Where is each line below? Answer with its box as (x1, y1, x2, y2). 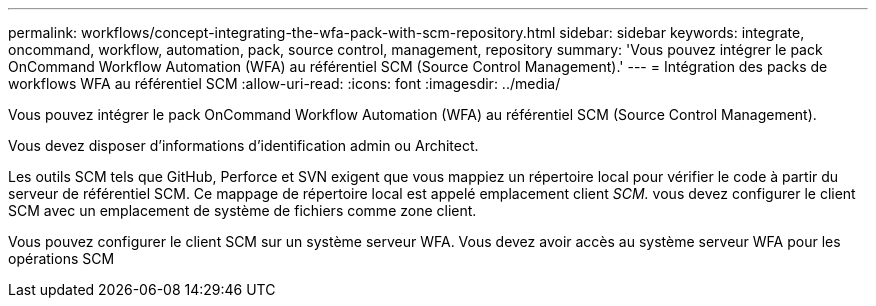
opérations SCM (8, 250, 115, 267)
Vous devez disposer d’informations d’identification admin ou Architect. (8, 137, 479, 154)
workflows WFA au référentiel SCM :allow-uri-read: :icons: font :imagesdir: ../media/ (8, 75, 561, 92)
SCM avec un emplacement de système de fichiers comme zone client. (8, 202, 477, 219)
